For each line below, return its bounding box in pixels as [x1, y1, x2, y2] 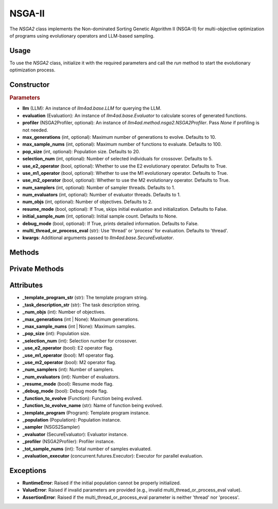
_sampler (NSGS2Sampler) [22, 424, 80, 430]
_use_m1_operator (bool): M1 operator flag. [22, 352, 115, 358]
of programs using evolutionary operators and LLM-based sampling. [9, 32, 154, 39]
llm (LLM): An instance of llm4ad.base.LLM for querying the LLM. [22, 105, 162, 112]
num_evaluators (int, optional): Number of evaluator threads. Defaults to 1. [22, 192, 181, 198]
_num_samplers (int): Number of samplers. [22, 367, 114, 373]
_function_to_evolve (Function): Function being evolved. [22, 395, 143, 401]
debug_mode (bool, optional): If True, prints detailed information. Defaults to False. [22, 220, 199, 226]
